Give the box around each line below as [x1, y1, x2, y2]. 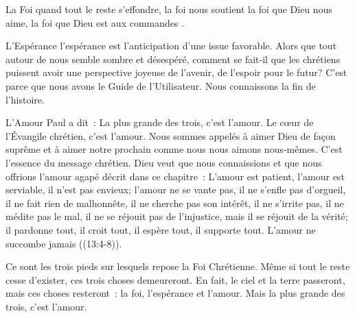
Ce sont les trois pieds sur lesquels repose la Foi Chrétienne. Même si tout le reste [5, 259, 350, 273]
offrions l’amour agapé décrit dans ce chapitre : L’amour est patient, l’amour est [5, 169, 345, 183]
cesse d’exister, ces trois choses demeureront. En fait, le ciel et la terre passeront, [5, 272, 345, 286]
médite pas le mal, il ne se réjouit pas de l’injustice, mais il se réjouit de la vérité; [5, 209, 348, 223]
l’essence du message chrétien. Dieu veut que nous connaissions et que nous [5, 155, 322, 169]
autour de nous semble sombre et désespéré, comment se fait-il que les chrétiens [5, 51, 341, 66]
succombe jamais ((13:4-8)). [5, 236, 122, 250]
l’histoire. [5, 92, 45, 106]
